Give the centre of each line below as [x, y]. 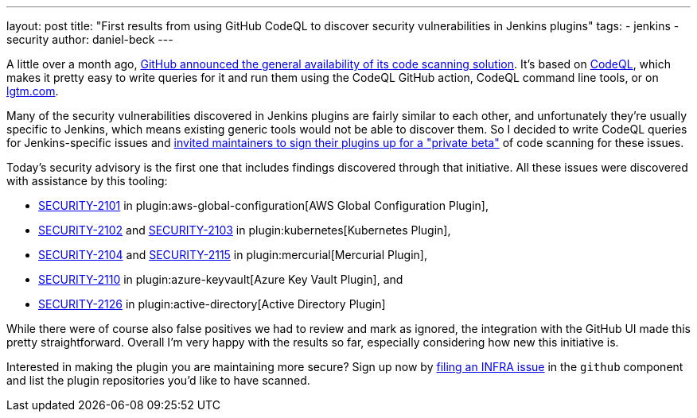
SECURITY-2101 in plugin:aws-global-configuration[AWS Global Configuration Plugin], [263, 205]
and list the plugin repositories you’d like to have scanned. [158, 380]
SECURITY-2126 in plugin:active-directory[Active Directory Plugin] [212, 304]
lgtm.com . [33, 91]
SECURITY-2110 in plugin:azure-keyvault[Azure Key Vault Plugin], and [221, 279]
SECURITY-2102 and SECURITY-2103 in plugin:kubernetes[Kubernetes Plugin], [245, 230]
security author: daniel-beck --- [90, 39]
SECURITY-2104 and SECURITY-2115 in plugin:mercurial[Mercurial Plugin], [233, 255]
